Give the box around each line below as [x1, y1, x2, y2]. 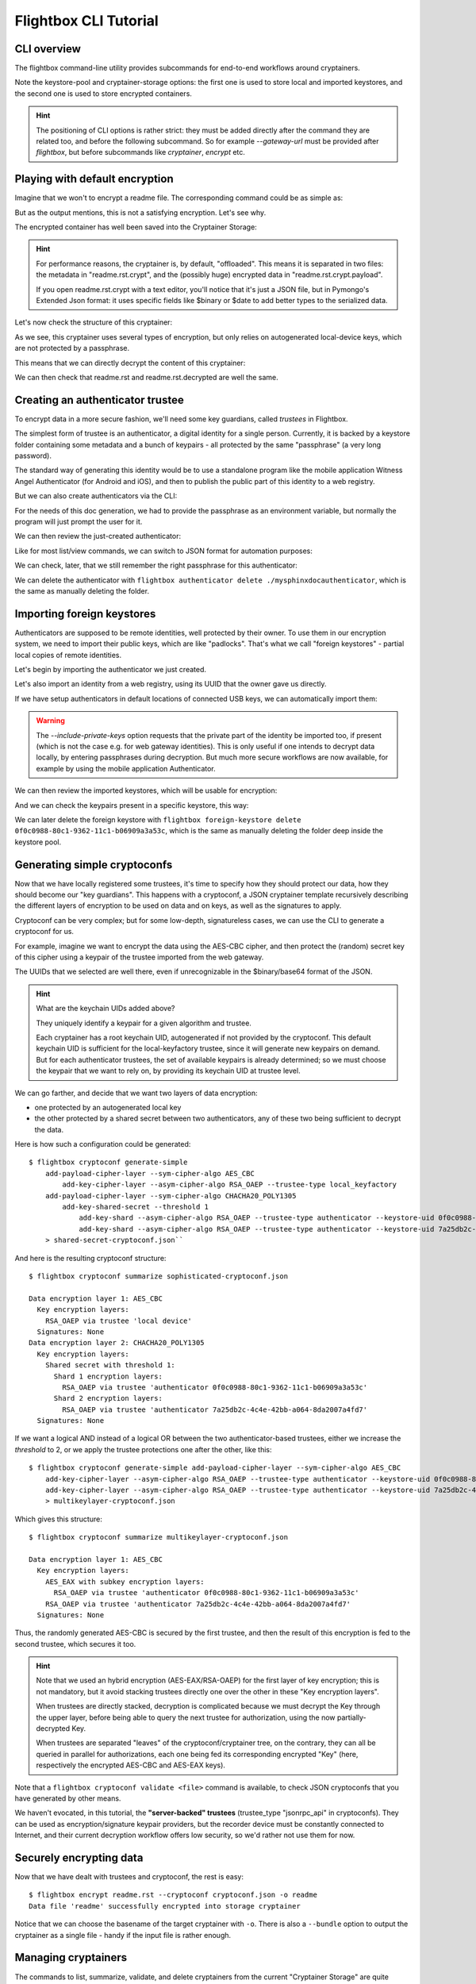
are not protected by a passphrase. [14, 344, 130, 353]
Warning [36, 716, 65, 725]
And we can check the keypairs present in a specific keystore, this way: [14, 800, 249, 809]
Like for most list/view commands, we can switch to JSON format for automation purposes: [14, 546, 313, 556]
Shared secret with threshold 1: [44, 1361, 176, 1370]
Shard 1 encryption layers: [53, 1371, 163, 1381]
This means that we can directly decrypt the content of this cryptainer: [14, 358, 246, 367]
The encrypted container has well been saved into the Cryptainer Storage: [14, 222, 257, 232]
